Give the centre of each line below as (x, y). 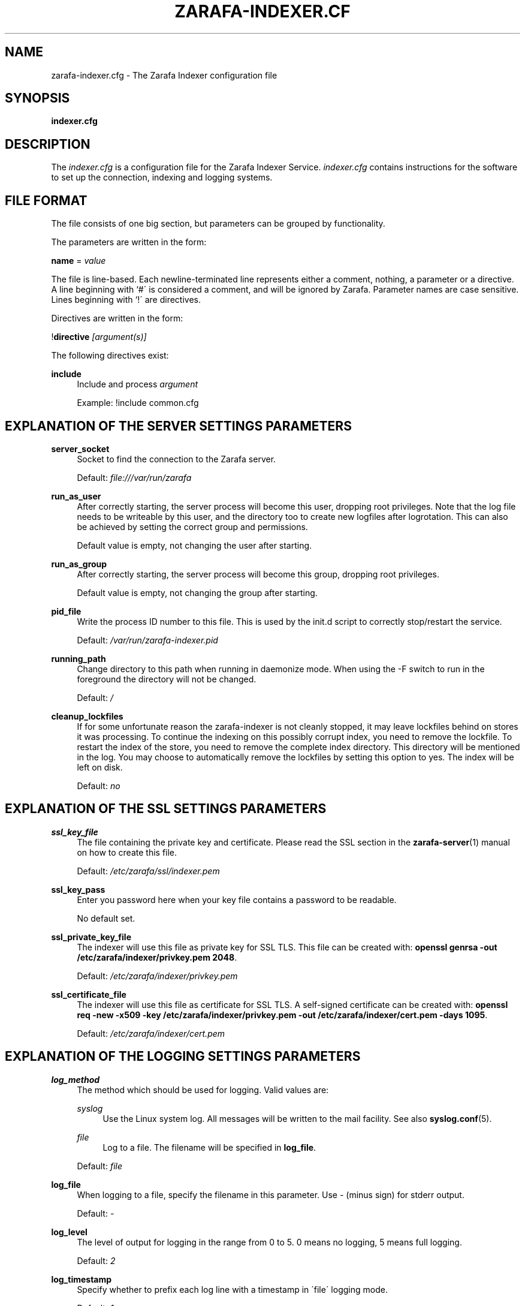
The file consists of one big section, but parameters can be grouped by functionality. (218, 224)
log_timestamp (82, 1279)
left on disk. (100, 767)
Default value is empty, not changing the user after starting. (194, 545)
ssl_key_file (75, 832)
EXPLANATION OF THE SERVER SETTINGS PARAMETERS (178, 426)
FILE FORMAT (46, 200)
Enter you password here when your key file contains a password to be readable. (237, 899)
